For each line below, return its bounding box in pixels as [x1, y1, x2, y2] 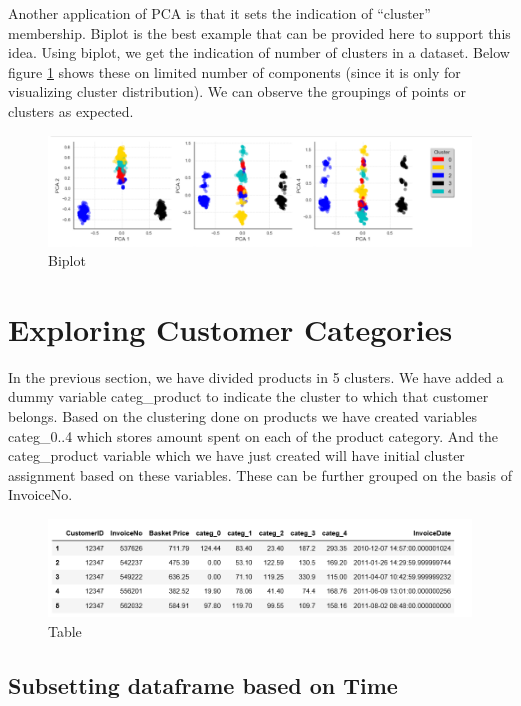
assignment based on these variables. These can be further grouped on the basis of [8, 464, 512, 485]
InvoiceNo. [8, 484, 73, 505]
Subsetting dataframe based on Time [8, 669, 398, 700]
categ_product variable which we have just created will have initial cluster [8, 445, 465, 466]
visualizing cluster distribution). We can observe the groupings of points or [8, 81, 467, 102]
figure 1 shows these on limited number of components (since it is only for [8, 61, 461, 82]
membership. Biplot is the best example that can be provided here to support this [8, 22, 511, 43]
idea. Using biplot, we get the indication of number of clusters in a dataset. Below [8, 42, 510, 63]
